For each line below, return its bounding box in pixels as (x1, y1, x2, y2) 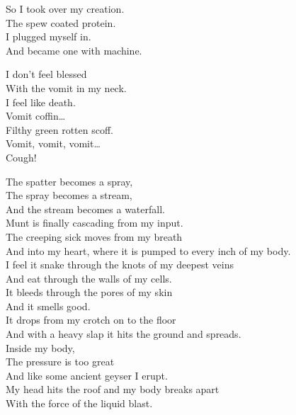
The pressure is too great (6, 354, 115, 369)
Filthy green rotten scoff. (6, 122, 114, 137)
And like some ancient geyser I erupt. (6, 368, 168, 382)
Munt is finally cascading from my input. (6, 215, 183, 230)
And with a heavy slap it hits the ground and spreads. (6, 326, 241, 341)
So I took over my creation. (6, 1, 125, 16)
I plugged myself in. (6, 29, 91, 44)
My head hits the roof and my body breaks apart (6, 382, 220, 397)
